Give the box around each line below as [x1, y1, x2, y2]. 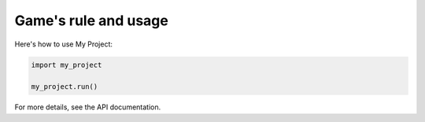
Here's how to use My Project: [14, 39, 113, 49]
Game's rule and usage [14, 12, 168, 29]
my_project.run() [31, 83, 98, 91]
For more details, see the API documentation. [14, 102, 161, 112]
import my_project [31, 60, 102, 69]
